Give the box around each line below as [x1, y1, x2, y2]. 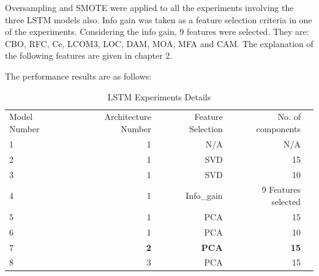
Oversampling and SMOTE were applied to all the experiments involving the [5, 1, 294, 13]
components [256, 122, 301, 135]
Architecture [104, 110, 151, 123]
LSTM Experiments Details [107, 90, 211, 103]
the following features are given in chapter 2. [5, 49, 173, 62]
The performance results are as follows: [5, 69, 152, 82]
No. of [277, 110, 301, 123]
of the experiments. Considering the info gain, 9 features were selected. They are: [5, 25, 309, 38]
